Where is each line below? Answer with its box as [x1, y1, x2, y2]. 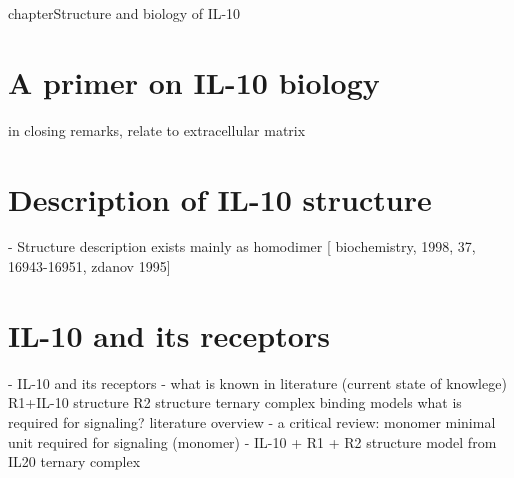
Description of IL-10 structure [8, 178, 432, 219]
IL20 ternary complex [8, 451, 141, 472]
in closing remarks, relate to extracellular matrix [8, 119, 306, 140]
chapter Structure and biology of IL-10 [8, 3, 241, 23]
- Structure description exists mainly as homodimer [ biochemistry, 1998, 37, [8, 236, 476, 257]
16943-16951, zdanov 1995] [8, 256, 171, 277]
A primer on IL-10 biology [8, 61, 380, 102]
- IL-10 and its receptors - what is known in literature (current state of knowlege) [8, 372, 507, 393]
